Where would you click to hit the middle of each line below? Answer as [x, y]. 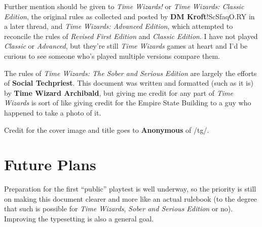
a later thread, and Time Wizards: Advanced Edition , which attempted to [119, 26]
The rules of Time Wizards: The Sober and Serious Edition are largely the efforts [130, 73]
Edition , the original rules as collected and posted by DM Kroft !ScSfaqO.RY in [129, 16]
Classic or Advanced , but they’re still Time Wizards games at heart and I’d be [126, 46]
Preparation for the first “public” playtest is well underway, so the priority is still [130, 189]
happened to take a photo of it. [53, 112]
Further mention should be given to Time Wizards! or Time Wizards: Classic [124, 6]
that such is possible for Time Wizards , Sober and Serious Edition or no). [119, 209]
